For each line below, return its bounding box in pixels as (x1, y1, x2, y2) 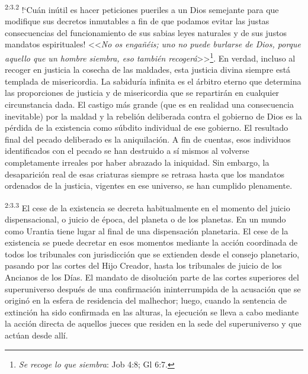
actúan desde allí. (5, 329, 68, 341)
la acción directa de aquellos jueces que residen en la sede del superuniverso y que (5, 317, 301, 330)
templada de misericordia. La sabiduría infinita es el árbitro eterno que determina (5, 75, 301, 87)
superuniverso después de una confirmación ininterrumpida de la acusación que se (5, 282, 301, 295)
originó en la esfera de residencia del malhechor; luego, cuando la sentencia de (5, 294, 287, 307)
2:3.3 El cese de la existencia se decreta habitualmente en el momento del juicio (5, 199, 290, 214)
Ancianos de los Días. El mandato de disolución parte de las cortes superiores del (5, 271, 299, 283)
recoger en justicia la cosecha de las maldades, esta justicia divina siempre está (5, 63, 291, 76)
